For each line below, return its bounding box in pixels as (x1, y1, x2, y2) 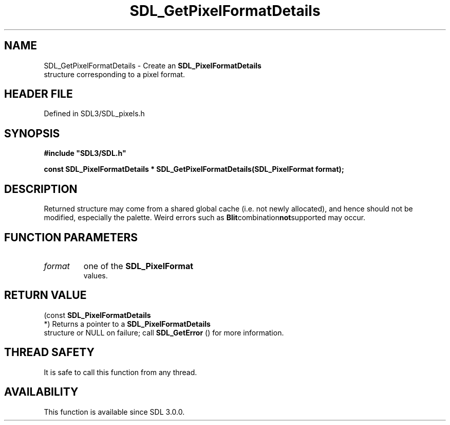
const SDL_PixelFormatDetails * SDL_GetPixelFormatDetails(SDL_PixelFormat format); (44, 165, 344, 174)
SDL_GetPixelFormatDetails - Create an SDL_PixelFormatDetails (44, 61, 261, 70)
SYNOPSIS (4, 127, 60, 140)
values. (83, 271, 108, 280)
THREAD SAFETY (4, 346, 95, 359)
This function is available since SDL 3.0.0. (44, 407, 185, 416)
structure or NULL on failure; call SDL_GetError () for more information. (44, 328, 284, 337)
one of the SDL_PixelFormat (83, 260, 194, 271)
